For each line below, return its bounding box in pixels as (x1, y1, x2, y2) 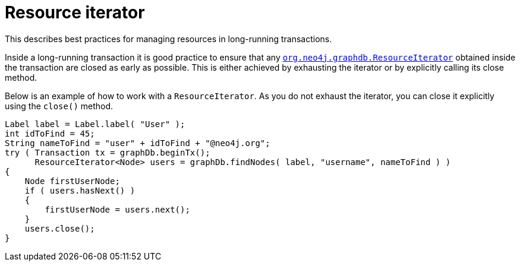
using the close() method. (5, 100, 114, 111)
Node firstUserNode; (24, 176, 120, 186)
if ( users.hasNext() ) (24, 185, 135, 195)
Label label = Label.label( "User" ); (5, 119, 185, 129)
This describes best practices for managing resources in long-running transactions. (5, 33, 332, 44)
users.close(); (24, 223, 95, 233)
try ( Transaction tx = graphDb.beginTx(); (5, 147, 210, 157)
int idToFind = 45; (5, 128, 95, 138)
